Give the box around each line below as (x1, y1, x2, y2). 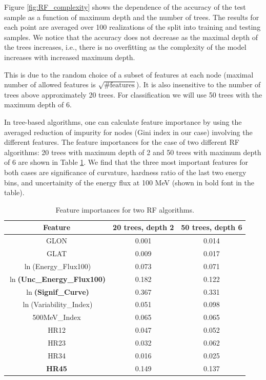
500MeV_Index (32, 312, 81, 322)
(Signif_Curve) (34, 286, 89, 297)
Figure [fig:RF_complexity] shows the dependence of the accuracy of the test (4, 2, 246, 12)
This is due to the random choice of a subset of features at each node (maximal (4, 69, 254, 80)
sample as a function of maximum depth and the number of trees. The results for (4, 11, 259, 22)
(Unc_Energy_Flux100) (17, 273, 106, 284)
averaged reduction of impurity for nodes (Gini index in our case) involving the (4, 126, 253, 137)
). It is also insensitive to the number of (136, 79, 261, 90)
